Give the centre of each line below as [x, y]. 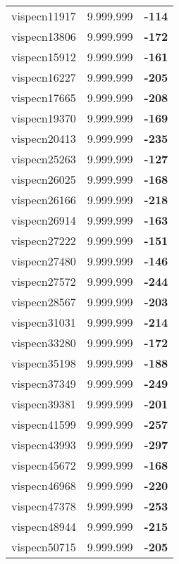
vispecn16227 [44, 77]
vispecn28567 [44, 302]
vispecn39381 [44, 404]
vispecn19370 [44, 118]
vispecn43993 [44, 445]
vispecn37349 [44, 383]
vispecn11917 [44, 16]
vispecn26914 [44, 220]
